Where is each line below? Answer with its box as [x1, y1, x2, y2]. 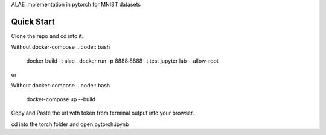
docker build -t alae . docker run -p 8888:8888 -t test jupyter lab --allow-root [26, 57, 219, 64]
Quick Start [11, 16, 55, 27]
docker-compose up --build [26, 95, 96, 102]
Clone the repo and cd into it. [11, 32, 84, 39]
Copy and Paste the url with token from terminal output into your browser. [11, 109, 194, 117]
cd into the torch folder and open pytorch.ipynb [11, 121, 129, 128]
